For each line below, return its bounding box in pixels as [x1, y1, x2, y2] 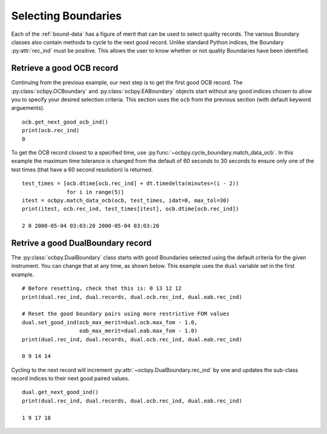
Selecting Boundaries [11, 9, 122, 22]
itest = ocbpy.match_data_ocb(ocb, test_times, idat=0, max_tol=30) [22, 197, 230, 204]
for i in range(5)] [67, 189, 124, 195]
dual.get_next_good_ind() [22, 389, 99, 396]
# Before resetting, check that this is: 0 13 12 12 [22, 285, 182, 292]
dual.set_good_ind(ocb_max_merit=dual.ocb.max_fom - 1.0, [22, 319, 198, 326]
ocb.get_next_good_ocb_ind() [22, 118, 108, 125]
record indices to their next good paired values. [11, 375, 130, 382]
